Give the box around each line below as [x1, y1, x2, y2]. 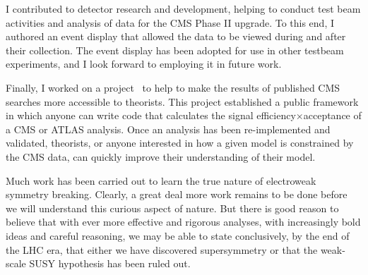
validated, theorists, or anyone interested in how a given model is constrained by [6, 135, 354, 150]
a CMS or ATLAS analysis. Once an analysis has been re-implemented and [6, 121, 331, 136]
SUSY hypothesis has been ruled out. [29, 256, 191, 271]
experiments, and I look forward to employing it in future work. [6, 56, 282, 71]
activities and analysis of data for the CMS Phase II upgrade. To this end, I [6, 15, 335, 30]
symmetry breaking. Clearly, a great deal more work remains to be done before [6, 187, 348, 202]
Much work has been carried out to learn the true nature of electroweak [6, 173, 316, 188]
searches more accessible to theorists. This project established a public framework [6, 94, 359, 109]
